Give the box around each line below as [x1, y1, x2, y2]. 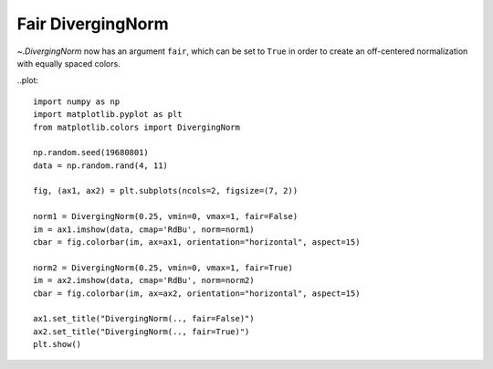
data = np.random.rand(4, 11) [33, 160, 169, 171]
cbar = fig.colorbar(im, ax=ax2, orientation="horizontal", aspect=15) [33, 288, 361, 299]
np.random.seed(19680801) [33, 147, 150, 158]
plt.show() [33, 339, 82, 350]
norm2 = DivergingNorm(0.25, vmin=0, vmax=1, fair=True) [33, 262, 294, 273]
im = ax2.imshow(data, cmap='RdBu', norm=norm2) [33, 275, 255, 286]
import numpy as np [33, 96, 121, 107]
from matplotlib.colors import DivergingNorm [33, 121, 241, 132]
